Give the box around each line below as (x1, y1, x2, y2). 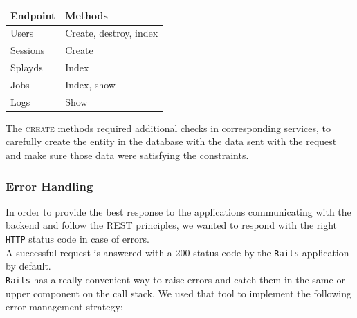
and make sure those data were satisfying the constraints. (6, 148, 249, 162)
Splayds (10, 60, 43, 75)
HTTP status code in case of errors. (6, 232, 149, 245)
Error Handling (6, 177, 93, 194)
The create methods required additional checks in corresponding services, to (6, 120, 331, 135)
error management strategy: (6, 299, 123, 314)
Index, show (65, 77, 116, 91)
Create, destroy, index (65, 26, 158, 40)
